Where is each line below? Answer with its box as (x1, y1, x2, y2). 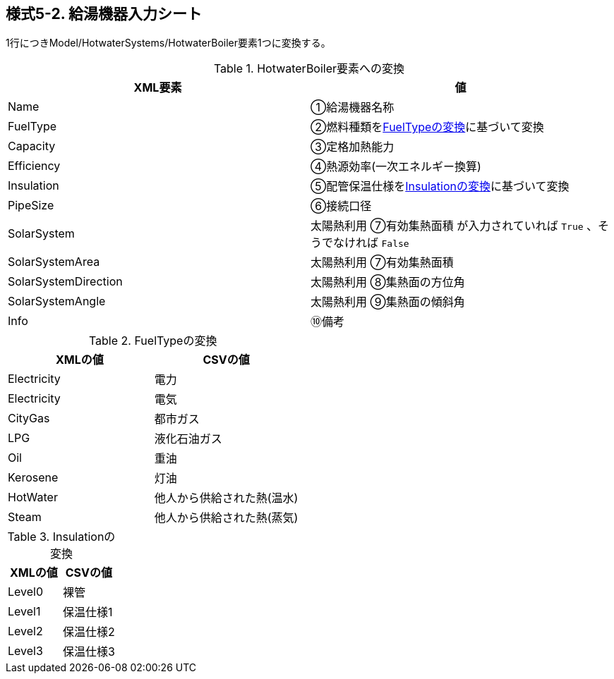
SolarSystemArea (8, 255, 100, 269)
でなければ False (322, 235, 409, 250)
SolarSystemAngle (8, 294, 106, 309)
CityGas (8, 411, 50, 426)
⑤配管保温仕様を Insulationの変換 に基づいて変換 (311, 179, 570, 194)
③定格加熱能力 (311, 140, 395, 154)
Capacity (8, 139, 56, 154)
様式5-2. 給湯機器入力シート (6, 5, 203, 23)
